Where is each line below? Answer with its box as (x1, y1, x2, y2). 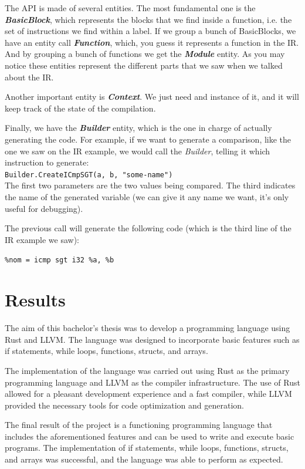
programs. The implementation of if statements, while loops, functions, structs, (5, 441, 289, 454)
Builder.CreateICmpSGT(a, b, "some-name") (5, 170, 173, 179)
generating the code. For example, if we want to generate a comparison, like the (5, 133, 292, 145)
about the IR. (5, 70, 54, 83)
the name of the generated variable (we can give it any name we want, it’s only (5, 190, 289, 203)
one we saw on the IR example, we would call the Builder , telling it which (5, 144, 270, 157)
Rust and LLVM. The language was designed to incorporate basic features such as (5, 333, 300, 345)
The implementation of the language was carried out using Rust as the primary (5, 364, 290, 376)
